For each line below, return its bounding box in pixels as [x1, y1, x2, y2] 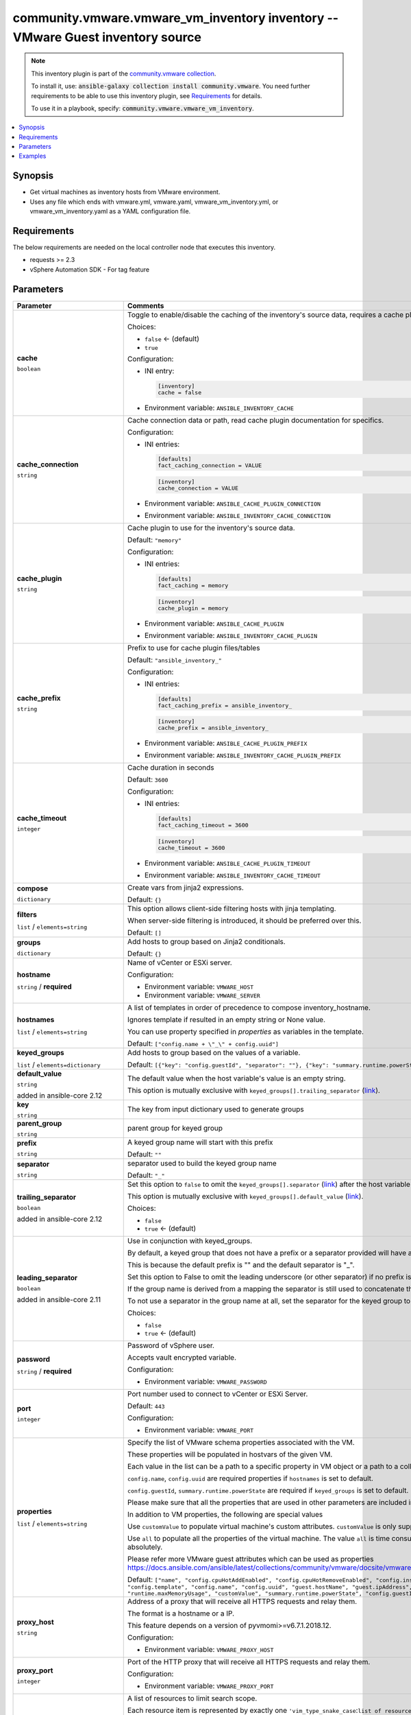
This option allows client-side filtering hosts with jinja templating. [127, 903, 336, 913]
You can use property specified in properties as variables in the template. [127, 1026, 364, 1036]
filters [16, 910, 37, 919]
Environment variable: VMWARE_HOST [144, 982, 254, 991]
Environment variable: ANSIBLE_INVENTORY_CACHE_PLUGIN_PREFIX [144, 750, 341, 760]
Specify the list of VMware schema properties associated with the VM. [127, 1437, 356, 1447]
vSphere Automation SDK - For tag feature [29, 265, 150, 274]
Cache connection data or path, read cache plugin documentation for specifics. [127, 415, 384, 425]
